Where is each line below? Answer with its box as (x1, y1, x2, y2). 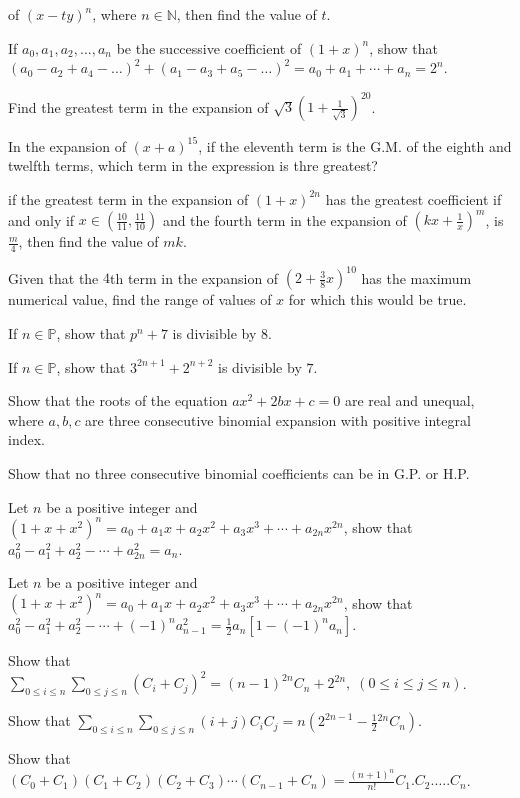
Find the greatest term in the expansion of (8, 96, 269, 117)
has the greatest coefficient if (325, 188, 502, 209)
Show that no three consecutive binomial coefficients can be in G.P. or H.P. (8, 462, 470, 483)
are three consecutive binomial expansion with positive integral (85, 409, 471, 430)
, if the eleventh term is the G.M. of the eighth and (198, 135, 512, 156)
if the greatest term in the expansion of (8, 188, 249, 209)
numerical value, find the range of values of (8, 289, 272, 310)
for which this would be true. (288, 289, 467, 310)
